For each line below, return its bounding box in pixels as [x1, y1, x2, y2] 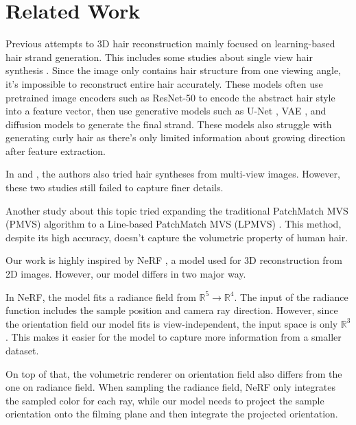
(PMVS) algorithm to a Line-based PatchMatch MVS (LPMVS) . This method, [5, 217, 342, 231]
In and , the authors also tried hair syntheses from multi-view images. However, [5, 167, 340, 181]
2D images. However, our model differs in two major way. [5, 267, 246, 281]
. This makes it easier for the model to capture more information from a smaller [5, 330, 342, 344]
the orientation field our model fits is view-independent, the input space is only [5, 316, 338, 330]
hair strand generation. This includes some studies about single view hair [5, 49, 313, 64]
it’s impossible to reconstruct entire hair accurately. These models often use [5, 76, 323, 90]
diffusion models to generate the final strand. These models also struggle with [5, 117, 332, 131]
